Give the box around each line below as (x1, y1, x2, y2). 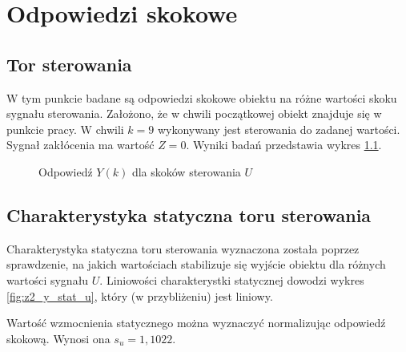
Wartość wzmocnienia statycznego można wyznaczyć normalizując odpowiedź (6, 314, 386, 331)
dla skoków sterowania (131, 163, 241, 180)
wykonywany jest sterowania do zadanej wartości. (157, 120, 400, 137)
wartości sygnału (6, 271, 89, 288)
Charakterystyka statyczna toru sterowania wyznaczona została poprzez (6, 240, 360, 257)
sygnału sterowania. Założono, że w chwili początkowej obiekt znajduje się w (6, 105, 382, 122)
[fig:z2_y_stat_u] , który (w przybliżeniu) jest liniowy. (6, 287, 273, 304)
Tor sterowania (6, 51, 132, 76)
